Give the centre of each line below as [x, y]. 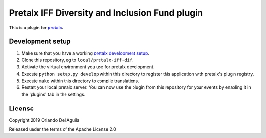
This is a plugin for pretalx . [36, 28]
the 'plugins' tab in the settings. [53, 94]
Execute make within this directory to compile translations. [81, 81]
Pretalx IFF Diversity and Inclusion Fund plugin [106, 13]
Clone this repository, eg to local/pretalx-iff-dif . [77, 60]
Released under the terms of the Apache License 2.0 [63, 129]
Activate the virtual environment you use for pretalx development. [88, 67]
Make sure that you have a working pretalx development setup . [85, 53]
